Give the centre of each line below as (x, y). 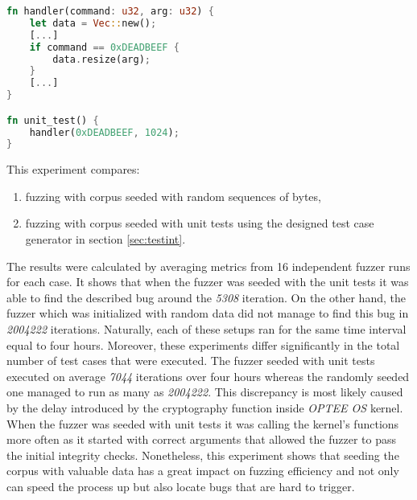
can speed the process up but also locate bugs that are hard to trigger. (181, 486)
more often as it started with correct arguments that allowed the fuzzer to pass (201, 439)
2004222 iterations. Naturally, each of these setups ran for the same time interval (206, 329)
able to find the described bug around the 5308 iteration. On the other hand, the (206, 297)
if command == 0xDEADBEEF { (104, 47)
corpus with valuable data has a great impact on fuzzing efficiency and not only (203, 471)
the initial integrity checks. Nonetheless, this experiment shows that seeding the (203, 455)
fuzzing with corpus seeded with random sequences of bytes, (173, 196)
